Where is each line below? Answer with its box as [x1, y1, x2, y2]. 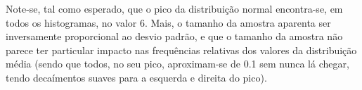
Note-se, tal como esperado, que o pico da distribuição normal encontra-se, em [6, 1, 343, 15]
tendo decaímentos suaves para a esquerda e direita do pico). [6, 70, 267, 84]
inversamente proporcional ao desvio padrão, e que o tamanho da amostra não [6, 29, 343, 44]
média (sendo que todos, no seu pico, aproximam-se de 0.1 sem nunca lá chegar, [6, 56, 349, 71]
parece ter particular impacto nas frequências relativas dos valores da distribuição [6, 42, 357, 57]
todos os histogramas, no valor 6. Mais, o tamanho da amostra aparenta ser [6, 15, 331, 30]
